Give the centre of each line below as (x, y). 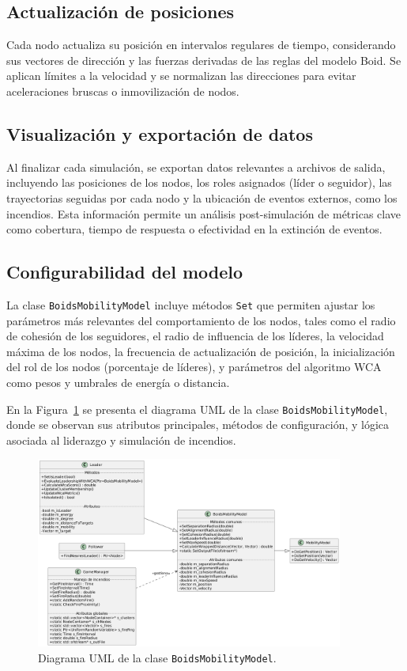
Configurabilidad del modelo (125, 272)
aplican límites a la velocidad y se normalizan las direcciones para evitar (181, 76)
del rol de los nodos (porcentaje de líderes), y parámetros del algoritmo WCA (194, 367)
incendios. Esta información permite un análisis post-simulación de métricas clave (203, 213)
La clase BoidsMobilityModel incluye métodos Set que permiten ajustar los (191, 304)
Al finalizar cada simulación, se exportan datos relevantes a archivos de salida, (196, 167)
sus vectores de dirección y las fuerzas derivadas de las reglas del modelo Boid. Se (204, 60)
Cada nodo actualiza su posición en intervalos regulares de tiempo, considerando (201, 45)
